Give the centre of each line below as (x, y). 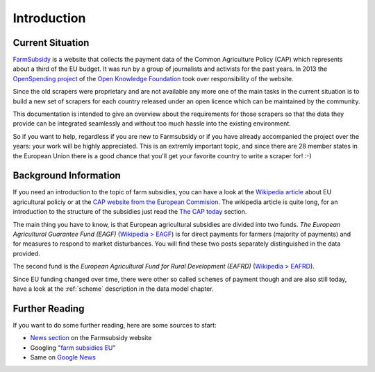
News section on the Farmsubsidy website (91, 338)
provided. (27, 253)
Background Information (67, 176)
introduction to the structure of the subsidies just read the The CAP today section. (130, 212)
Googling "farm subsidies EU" (73, 348)
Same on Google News (63, 357)
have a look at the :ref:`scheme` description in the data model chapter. (114, 289)
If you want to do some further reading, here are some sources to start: (115, 325)
